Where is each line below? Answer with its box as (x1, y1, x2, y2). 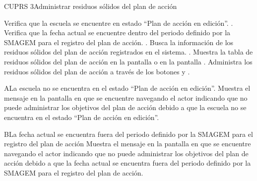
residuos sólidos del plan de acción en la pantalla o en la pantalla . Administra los (4, 56, 253, 66)
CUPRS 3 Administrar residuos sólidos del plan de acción (4, 1, 177, 11)
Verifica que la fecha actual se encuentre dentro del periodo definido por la (4, 27, 231, 38)
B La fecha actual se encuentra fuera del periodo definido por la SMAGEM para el (4, 128, 253, 139)
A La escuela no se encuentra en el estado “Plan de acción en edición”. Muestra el (4, 83, 251, 93)
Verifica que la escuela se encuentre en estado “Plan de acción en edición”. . (4, 17, 233, 28)
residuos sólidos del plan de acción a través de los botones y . (4, 66, 190, 76)
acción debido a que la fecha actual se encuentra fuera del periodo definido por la (4, 158, 251, 168)
